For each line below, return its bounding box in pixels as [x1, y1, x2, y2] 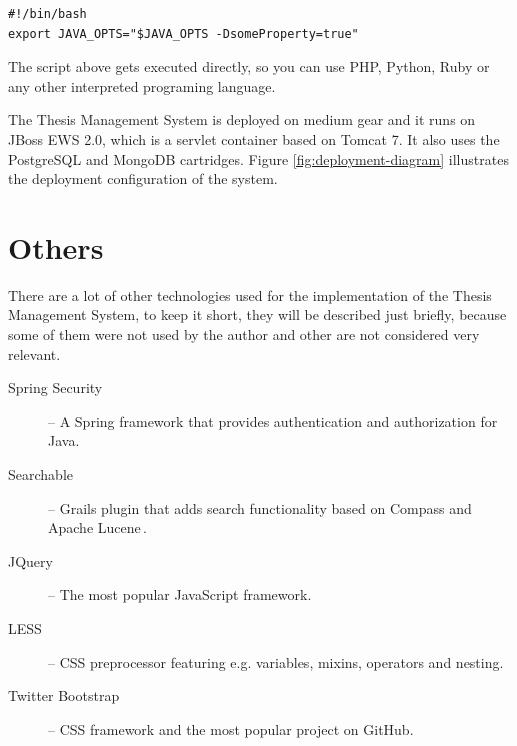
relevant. [8, 343, 61, 364]
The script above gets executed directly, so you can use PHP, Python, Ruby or [8, 56, 490, 77]
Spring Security [8, 377, 103, 398]
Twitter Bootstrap [8, 685, 120, 706]
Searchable [8, 464, 73, 485]
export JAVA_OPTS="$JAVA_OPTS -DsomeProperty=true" [8, 26, 359, 41]
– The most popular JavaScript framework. [48, 584, 312, 605]
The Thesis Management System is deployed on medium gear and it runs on [8, 109, 476, 130]
